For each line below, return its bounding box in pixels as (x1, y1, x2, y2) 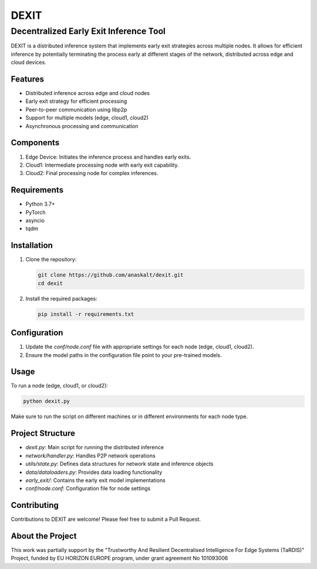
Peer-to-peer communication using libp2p (25, 106, 127, 113)
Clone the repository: (25, 256, 77, 263)
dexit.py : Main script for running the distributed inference (25, 444, 164, 451)
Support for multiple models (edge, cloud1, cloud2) (25, 115, 149, 122)
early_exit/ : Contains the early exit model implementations (25, 476, 166, 484)
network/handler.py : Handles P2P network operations (25, 452, 156, 459)
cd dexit (38, 280, 63, 287)
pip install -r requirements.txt (38, 311, 134, 317)
